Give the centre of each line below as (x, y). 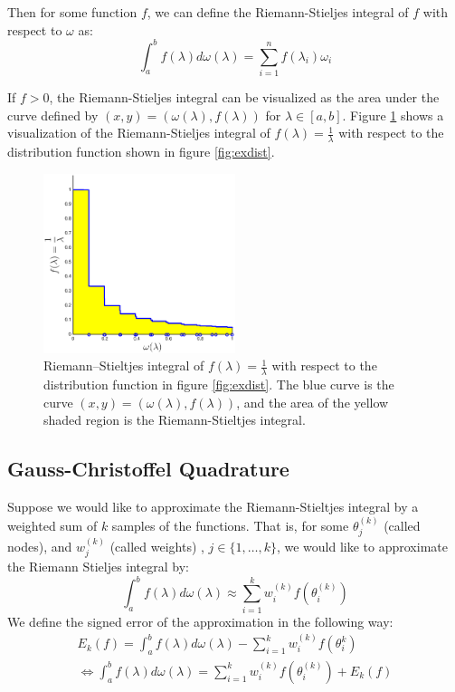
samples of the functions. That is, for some (230, 525)
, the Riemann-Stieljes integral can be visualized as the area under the (244, 97)
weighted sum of (52, 525)
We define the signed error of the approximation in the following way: (200, 621)
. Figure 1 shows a (393, 115)
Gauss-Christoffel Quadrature (148, 469)
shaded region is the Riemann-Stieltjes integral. (175, 420)
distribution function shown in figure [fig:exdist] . (141, 152)
